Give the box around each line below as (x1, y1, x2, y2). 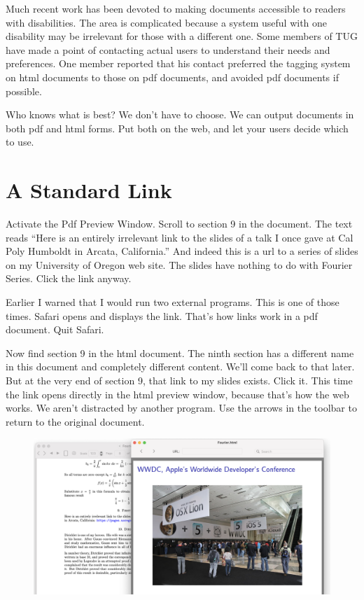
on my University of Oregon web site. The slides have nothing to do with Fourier (6, 257, 353, 272)
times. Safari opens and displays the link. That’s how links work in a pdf (6, 308, 318, 323)
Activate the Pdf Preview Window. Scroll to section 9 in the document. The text (6, 216, 353, 231)
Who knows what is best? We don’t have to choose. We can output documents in (6, 107, 354, 122)
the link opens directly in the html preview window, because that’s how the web (6, 386, 349, 401)
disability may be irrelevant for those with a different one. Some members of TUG (6, 29, 358, 43)
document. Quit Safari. (6, 322, 104, 337)
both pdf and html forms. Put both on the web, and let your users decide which (6, 120, 349, 135)
